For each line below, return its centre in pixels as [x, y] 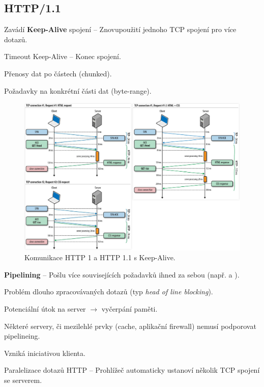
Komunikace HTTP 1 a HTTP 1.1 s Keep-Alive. [100, 257]
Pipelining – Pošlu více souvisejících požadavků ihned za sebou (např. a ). [122, 274]
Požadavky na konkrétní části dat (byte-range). [78, 90]
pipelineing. [22, 336]
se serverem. [23, 380]
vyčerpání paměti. [129, 308]
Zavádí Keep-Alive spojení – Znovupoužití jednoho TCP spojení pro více [120, 29]
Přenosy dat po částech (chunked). [58, 73]
